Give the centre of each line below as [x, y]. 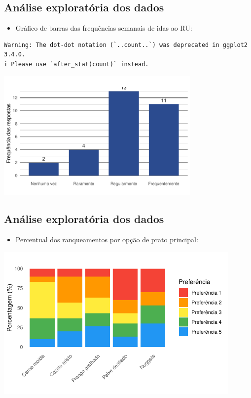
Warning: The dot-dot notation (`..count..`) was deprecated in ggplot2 [126, 45]
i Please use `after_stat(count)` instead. [76, 64]
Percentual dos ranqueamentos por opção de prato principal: [107, 239]
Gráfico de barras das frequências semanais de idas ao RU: [104, 28]
